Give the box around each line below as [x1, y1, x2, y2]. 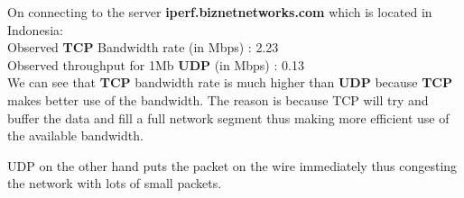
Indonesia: [7, 20, 63, 39]
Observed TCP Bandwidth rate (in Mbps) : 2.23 [7, 38, 279, 57]
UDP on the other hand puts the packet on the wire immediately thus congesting [7, 156, 458, 175]
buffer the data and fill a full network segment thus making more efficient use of [7, 108, 450, 127]
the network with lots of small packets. [7, 174, 222, 193]
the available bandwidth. [7, 126, 144, 145]
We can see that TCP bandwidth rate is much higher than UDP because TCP [7, 73, 453, 92]
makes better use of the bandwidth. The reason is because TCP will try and [7, 90, 429, 109]
